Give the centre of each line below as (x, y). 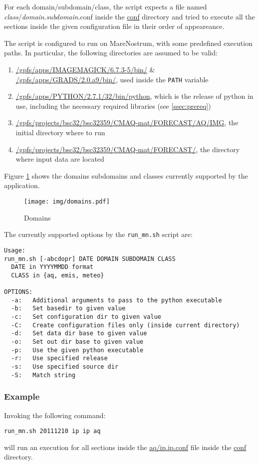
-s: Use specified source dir (65, 367)
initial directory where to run (60, 132)
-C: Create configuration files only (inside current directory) (126, 325)
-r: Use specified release (59, 358)
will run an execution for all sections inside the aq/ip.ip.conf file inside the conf (125, 447)
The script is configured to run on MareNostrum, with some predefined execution (128, 43)
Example (22, 396)
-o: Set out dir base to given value (77, 342)
